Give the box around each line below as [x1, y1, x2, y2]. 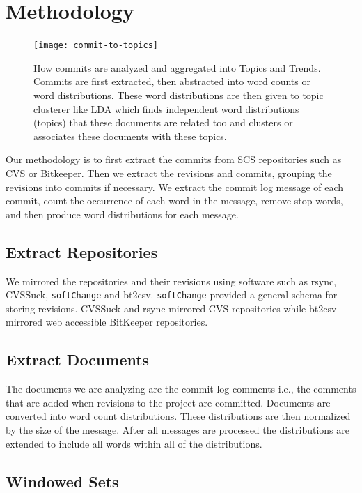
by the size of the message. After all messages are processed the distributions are [6, 422, 349, 437]
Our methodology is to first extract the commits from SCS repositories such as [6, 152, 342, 167]
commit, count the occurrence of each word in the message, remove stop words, [6, 193, 343, 208]
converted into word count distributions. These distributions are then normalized [6, 409, 351, 423]
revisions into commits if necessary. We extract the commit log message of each [6, 179, 344, 194]
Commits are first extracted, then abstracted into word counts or [33, 74, 310, 89]
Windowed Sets [6, 470, 119, 492]
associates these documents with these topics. [33, 128, 227, 143]
